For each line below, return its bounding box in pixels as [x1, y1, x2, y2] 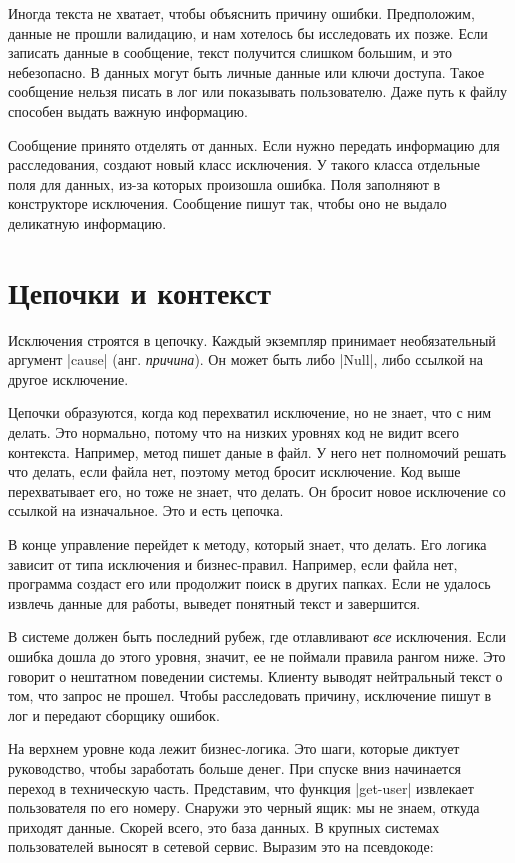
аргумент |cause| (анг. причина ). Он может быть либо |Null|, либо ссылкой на [8, 349, 484, 370]
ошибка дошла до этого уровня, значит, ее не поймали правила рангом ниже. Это [8, 645, 506, 666]
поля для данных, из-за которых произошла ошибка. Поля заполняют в [8, 173, 441, 194]
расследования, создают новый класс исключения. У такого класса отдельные [8, 154, 480, 175]
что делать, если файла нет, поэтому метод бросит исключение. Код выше [8, 461, 461, 482]
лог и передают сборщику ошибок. [8, 704, 220, 725]
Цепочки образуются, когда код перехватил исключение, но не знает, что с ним [8, 402, 492, 423]
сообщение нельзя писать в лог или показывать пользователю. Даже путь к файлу [8, 81, 508, 102]
